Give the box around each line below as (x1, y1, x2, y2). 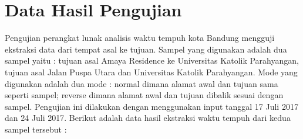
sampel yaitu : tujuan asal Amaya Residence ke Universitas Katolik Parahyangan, (5, 54, 299, 67)
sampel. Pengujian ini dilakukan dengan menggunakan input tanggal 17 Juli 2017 (5, 100, 298, 112)
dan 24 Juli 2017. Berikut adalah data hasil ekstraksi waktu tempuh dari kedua (5, 112, 291, 124)
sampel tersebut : (5, 123, 67, 135)
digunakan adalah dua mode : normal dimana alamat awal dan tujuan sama (5, 77, 278, 89)
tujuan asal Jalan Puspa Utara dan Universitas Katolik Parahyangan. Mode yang (5, 65, 298, 78)
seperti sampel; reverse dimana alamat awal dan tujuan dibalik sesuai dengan (5, 89, 284, 101)
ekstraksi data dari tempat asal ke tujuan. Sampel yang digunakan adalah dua (5, 43, 287, 55)
